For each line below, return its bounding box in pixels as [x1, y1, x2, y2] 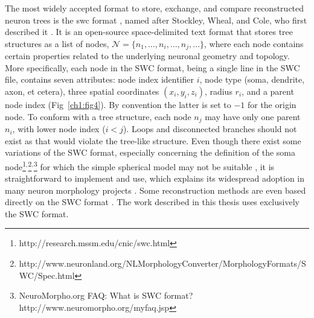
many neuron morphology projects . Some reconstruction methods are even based [5, 183, 306, 196]
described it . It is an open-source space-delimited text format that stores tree [5, 25, 293, 38]
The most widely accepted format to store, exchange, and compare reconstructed [5, 2, 304, 14]
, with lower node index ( [12, 122, 106, 135]
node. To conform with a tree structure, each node [5, 110, 191, 122]
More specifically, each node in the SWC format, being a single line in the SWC [5, 61, 300, 74]
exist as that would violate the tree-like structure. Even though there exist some [5, 134, 301, 147]
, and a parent [242, 85, 294, 98]
